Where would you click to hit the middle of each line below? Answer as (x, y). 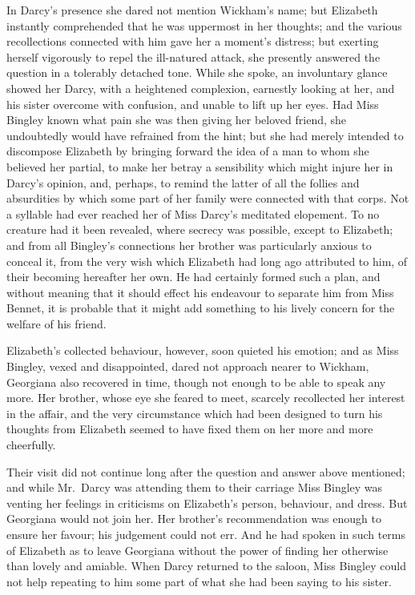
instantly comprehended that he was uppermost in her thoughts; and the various (204, 25)
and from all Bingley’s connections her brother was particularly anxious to (189, 245)
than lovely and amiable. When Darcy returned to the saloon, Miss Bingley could (206, 566)
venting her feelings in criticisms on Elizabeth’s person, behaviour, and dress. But (207, 503)
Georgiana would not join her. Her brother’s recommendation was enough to (194, 519)
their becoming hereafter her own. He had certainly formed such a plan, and (193, 277)
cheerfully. (31, 445)
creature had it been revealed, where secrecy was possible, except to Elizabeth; (200, 229)
